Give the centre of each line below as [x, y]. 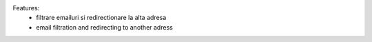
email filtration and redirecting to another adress [105, 27]
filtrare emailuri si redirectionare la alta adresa [101, 18]
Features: [26, 8]
